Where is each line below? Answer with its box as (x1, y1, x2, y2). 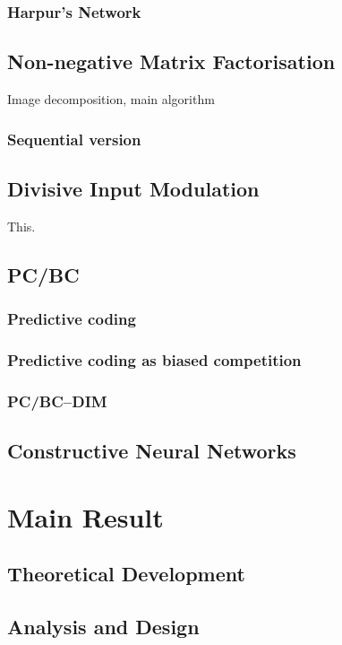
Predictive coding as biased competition (7, 348, 302, 370)
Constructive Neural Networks (7, 436, 296, 464)
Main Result (7, 498, 164, 535)
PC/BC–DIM (7, 389, 107, 412)
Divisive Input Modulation (7, 174, 260, 202)
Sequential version (7, 127, 141, 150)
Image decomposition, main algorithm (7, 90, 215, 109)
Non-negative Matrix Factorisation (7, 48, 336, 75)
